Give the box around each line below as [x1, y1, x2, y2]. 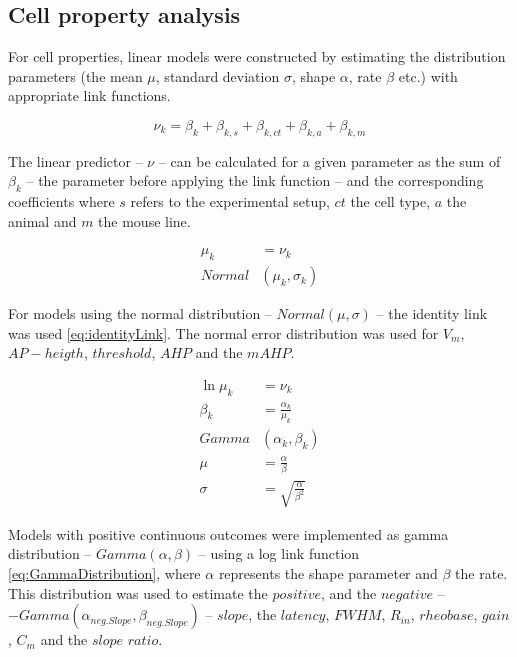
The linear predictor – [8, 150, 143, 171]
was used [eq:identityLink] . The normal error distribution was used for [8, 322, 439, 343]
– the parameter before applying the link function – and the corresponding [26, 170, 484, 191]
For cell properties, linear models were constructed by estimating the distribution [8, 46, 506, 67]
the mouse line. [98, 210, 191, 231]
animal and [8, 210, 77, 231]
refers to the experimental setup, [130, 191, 330, 212]
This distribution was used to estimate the [8, 582, 268, 603]
